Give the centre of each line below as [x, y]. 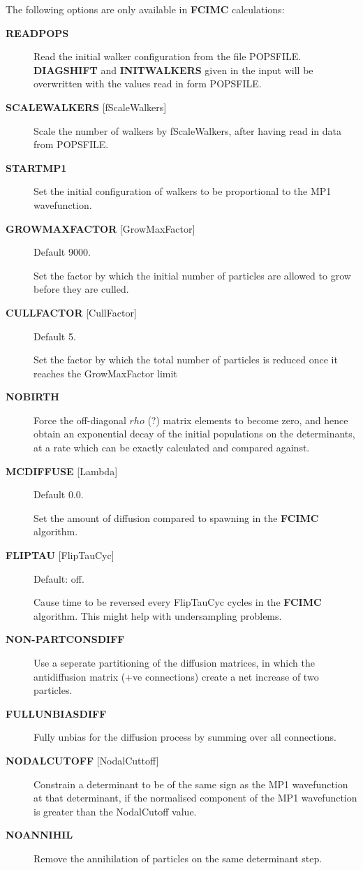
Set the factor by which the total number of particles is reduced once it [186, 360]
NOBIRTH [32, 397]
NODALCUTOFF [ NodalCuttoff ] [82, 760]
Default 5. [55, 336]
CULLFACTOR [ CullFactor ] [71, 312]
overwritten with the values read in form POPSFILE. [148, 84]
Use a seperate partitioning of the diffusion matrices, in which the [174, 662]
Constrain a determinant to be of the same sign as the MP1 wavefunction [191, 784]
